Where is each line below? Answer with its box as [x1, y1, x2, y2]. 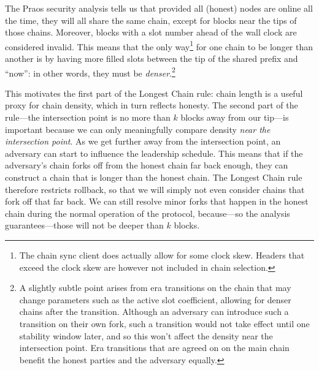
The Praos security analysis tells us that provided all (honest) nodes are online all [5, 2, 313, 14]
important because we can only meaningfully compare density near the [5, 123, 271, 135]
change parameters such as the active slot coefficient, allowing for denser [19, 293, 291, 306]
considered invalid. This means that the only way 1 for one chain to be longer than [5, 38, 313, 53]
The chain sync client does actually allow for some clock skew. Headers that [19, 249, 305, 261]
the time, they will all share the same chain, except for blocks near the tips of [5, 13, 297, 26]
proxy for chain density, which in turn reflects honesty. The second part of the [5, 99, 298, 111]
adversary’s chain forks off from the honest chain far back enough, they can [5, 159, 288, 172]
